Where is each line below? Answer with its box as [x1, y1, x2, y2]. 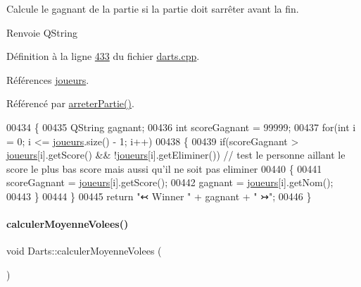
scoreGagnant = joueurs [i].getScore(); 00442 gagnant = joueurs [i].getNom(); [6, 175, 334, 190]
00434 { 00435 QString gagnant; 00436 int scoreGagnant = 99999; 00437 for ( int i [6, 119, 356, 134]
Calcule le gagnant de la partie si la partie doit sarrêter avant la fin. [6, 1, 299, 16]
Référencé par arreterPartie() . [6, 96, 134, 111]
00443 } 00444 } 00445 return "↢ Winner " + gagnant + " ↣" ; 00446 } [6, 188, 312, 203]
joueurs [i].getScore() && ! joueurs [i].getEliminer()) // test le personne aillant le [6, 147, 346, 162]
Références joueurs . [6, 72, 89, 87]
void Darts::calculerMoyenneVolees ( [6, 243, 162, 258]
